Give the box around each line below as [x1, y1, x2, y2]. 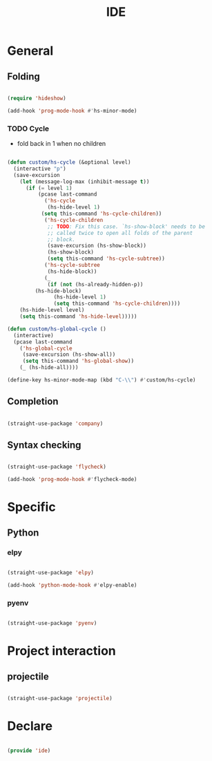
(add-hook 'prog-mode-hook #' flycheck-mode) [7, 476, 137, 483]
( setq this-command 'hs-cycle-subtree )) [47, 255, 166, 263]
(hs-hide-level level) [19, 307, 85, 314]
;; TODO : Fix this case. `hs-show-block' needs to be [47, 223, 206, 230]
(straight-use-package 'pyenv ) [7, 620, 97, 627]
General [7, 43, 54, 59]
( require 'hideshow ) [7, 95, 67, 102]
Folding [7, 71, 40, 82]
